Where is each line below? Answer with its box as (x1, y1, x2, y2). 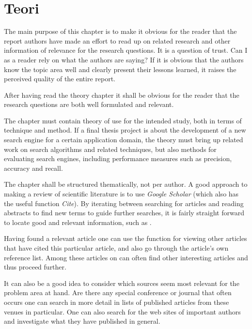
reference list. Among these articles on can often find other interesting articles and (4, 252, 248, 262)
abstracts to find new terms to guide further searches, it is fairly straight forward (4, 208, 244, 218)
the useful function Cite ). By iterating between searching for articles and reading (4, 198, 244, 208)
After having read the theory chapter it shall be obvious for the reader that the (4, 90, 239, 100)
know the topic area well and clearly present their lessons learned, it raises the (4, 64, 236, 74)
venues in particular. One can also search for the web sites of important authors (4, 306, 241, 316)
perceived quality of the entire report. (4, 74, 116, 84)
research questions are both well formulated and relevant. (4, 99, 174, 109)
